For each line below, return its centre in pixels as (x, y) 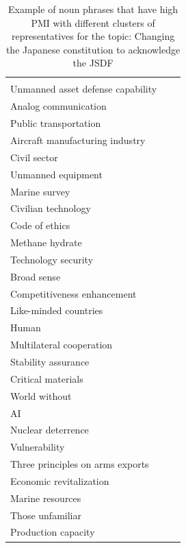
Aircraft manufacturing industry (78, 140)
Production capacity (53, 532)
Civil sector (34, 157)
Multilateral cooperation (62, 345)
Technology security (52, 259)
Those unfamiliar (46, 515)
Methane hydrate (46, 242)
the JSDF (93, 63)
